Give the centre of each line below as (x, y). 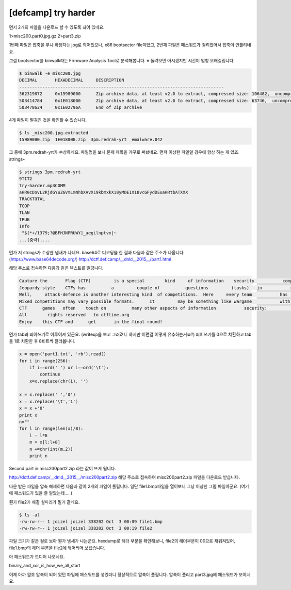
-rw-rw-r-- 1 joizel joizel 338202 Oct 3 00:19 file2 (86, 528)
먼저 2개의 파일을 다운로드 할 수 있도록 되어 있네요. (57, 27)
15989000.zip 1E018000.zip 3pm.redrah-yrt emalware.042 (91, 140)
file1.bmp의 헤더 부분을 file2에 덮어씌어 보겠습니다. (57, 548)
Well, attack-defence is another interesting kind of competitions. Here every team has (154, 295)
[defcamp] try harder (52, 13)
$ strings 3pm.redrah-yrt (50, 172)
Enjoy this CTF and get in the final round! (91, 322)
